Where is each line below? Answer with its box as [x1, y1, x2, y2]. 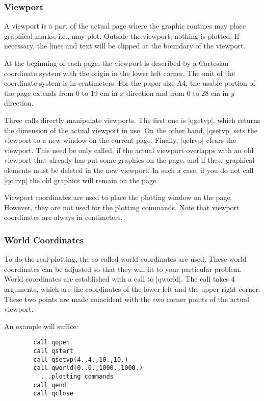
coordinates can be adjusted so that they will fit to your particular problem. [4, 263, 242, 274]
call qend [33, 381, 66, 389]
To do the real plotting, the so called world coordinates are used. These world [4, 254, 247, 264]
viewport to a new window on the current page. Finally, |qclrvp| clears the [4, 135, 236, 145]
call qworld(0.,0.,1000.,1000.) [33, 364, 143, 372]
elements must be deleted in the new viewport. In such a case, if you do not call [4, 164, 254, 175]
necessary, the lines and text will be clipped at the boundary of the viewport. [4, 40, 246, 51]
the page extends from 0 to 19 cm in [4, 87, 118, 98]
